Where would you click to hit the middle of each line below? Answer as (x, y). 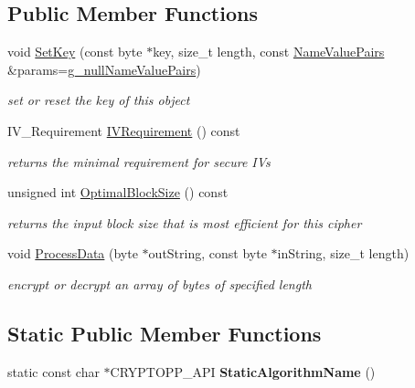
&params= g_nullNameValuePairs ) (104, 69)
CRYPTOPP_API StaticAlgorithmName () (243, 371)
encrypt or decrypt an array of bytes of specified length (160, 283)
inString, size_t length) (343, 253)
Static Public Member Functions (165, 333)
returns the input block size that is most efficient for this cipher (185, 222)
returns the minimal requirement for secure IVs (139, 161)
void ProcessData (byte (73, 253)
